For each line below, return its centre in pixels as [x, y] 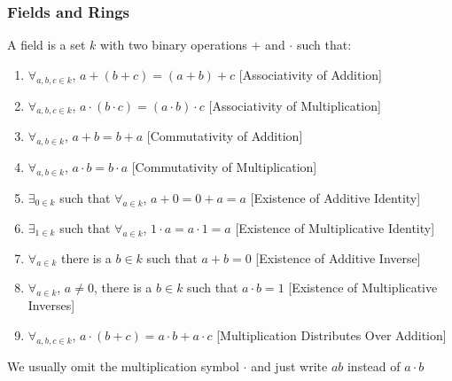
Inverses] [51, 305]
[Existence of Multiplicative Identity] [335, 227]
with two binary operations [174, 45]
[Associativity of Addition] [310, 74]
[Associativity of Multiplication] [295, 105]
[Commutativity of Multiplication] [224, 167]
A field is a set [47, 45]
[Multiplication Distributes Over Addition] [331, 334]
